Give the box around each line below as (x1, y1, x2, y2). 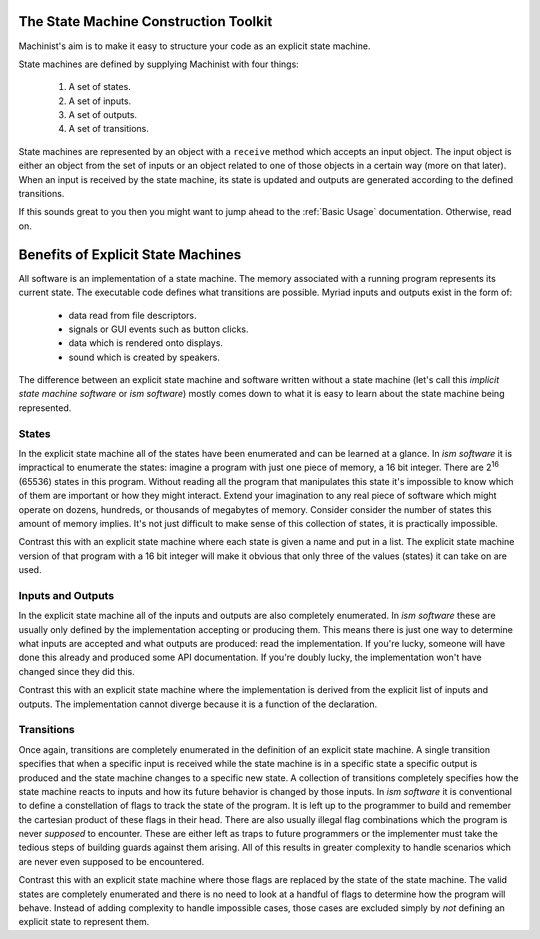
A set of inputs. (68, 95, 132, 107)
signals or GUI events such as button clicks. (68, 323, 249, 335)
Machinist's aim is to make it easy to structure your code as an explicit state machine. (18, 40, 371, 52)
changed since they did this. (18, 665, 135, 677)
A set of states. (68, 81, 132, 93)
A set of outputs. (68, 109, 138, 121)
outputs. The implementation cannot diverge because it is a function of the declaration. (18, 698, 378, 710)
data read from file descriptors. (68, 309, 197, 321)
